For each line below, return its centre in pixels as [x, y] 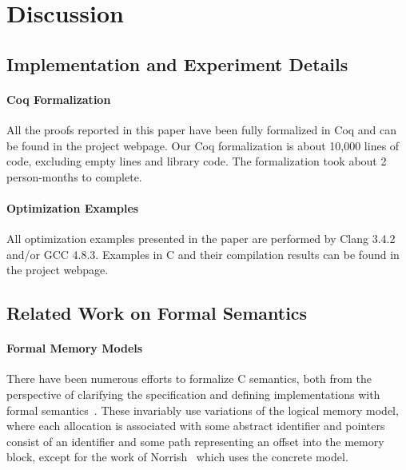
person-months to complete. [74, 176]
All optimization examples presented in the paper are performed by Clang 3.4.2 [201, 239]
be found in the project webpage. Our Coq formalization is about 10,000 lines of [203, 145]
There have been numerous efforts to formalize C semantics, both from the [189, 378]
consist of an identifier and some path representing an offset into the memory [195, 441]
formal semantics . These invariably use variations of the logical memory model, [203, 410]
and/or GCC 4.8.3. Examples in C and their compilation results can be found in [203, 254]
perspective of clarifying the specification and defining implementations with [193, 394]
